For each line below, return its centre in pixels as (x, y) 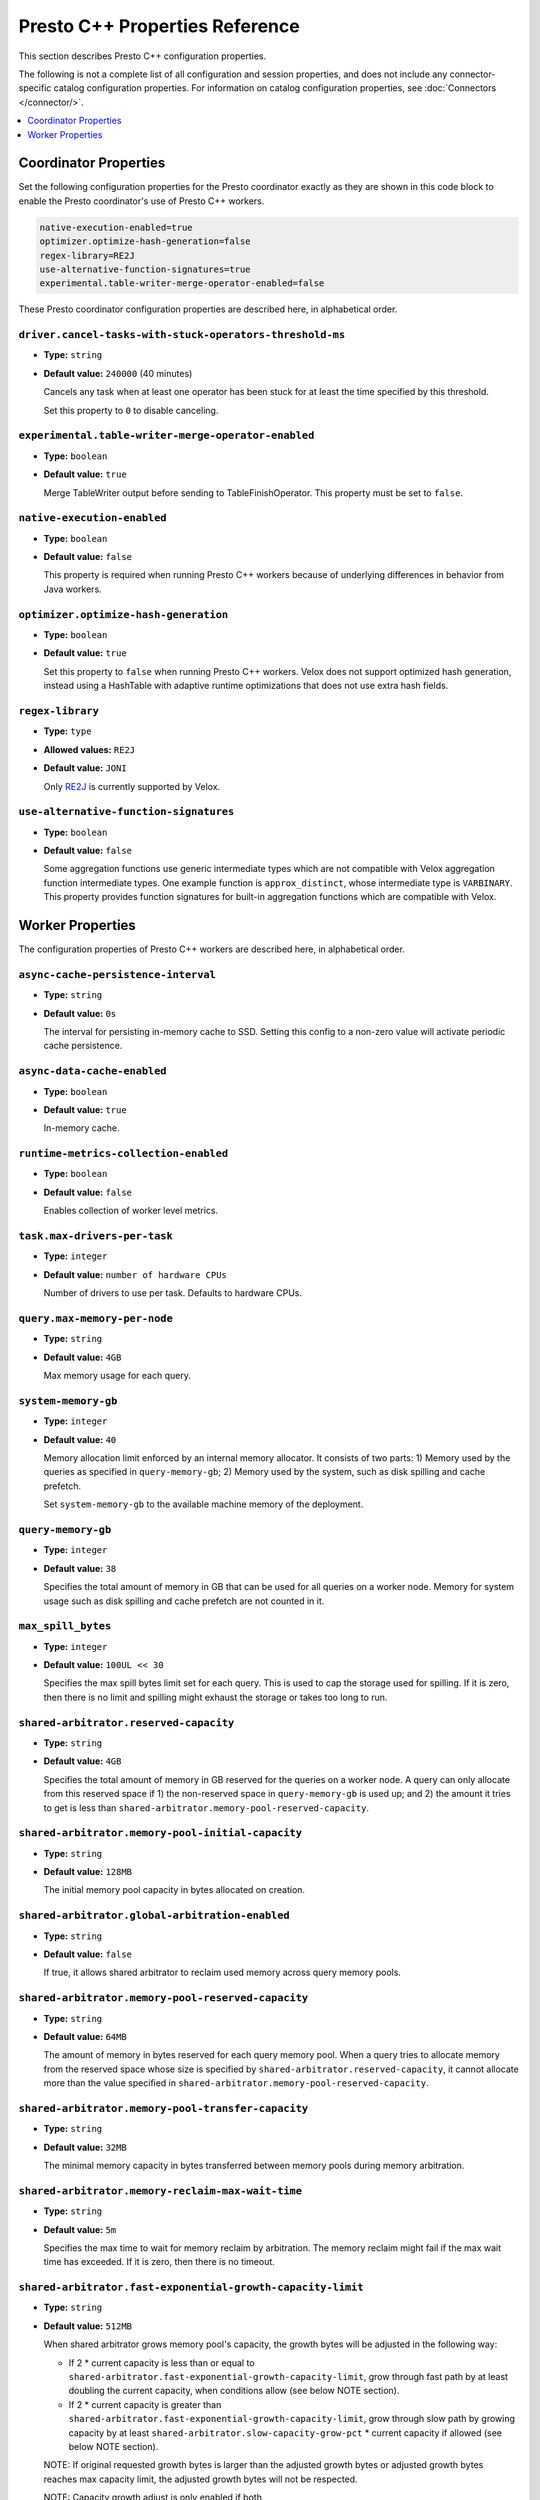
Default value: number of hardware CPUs (135, 1274)
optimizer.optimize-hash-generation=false (145, 241)
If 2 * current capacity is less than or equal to (161, 2362)
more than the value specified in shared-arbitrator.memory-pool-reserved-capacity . (236, 2083)
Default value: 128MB (88, 1872)
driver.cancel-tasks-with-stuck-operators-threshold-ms (182, 335)
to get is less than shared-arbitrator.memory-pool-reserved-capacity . (206, 1807)
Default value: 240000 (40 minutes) (118, 373)
